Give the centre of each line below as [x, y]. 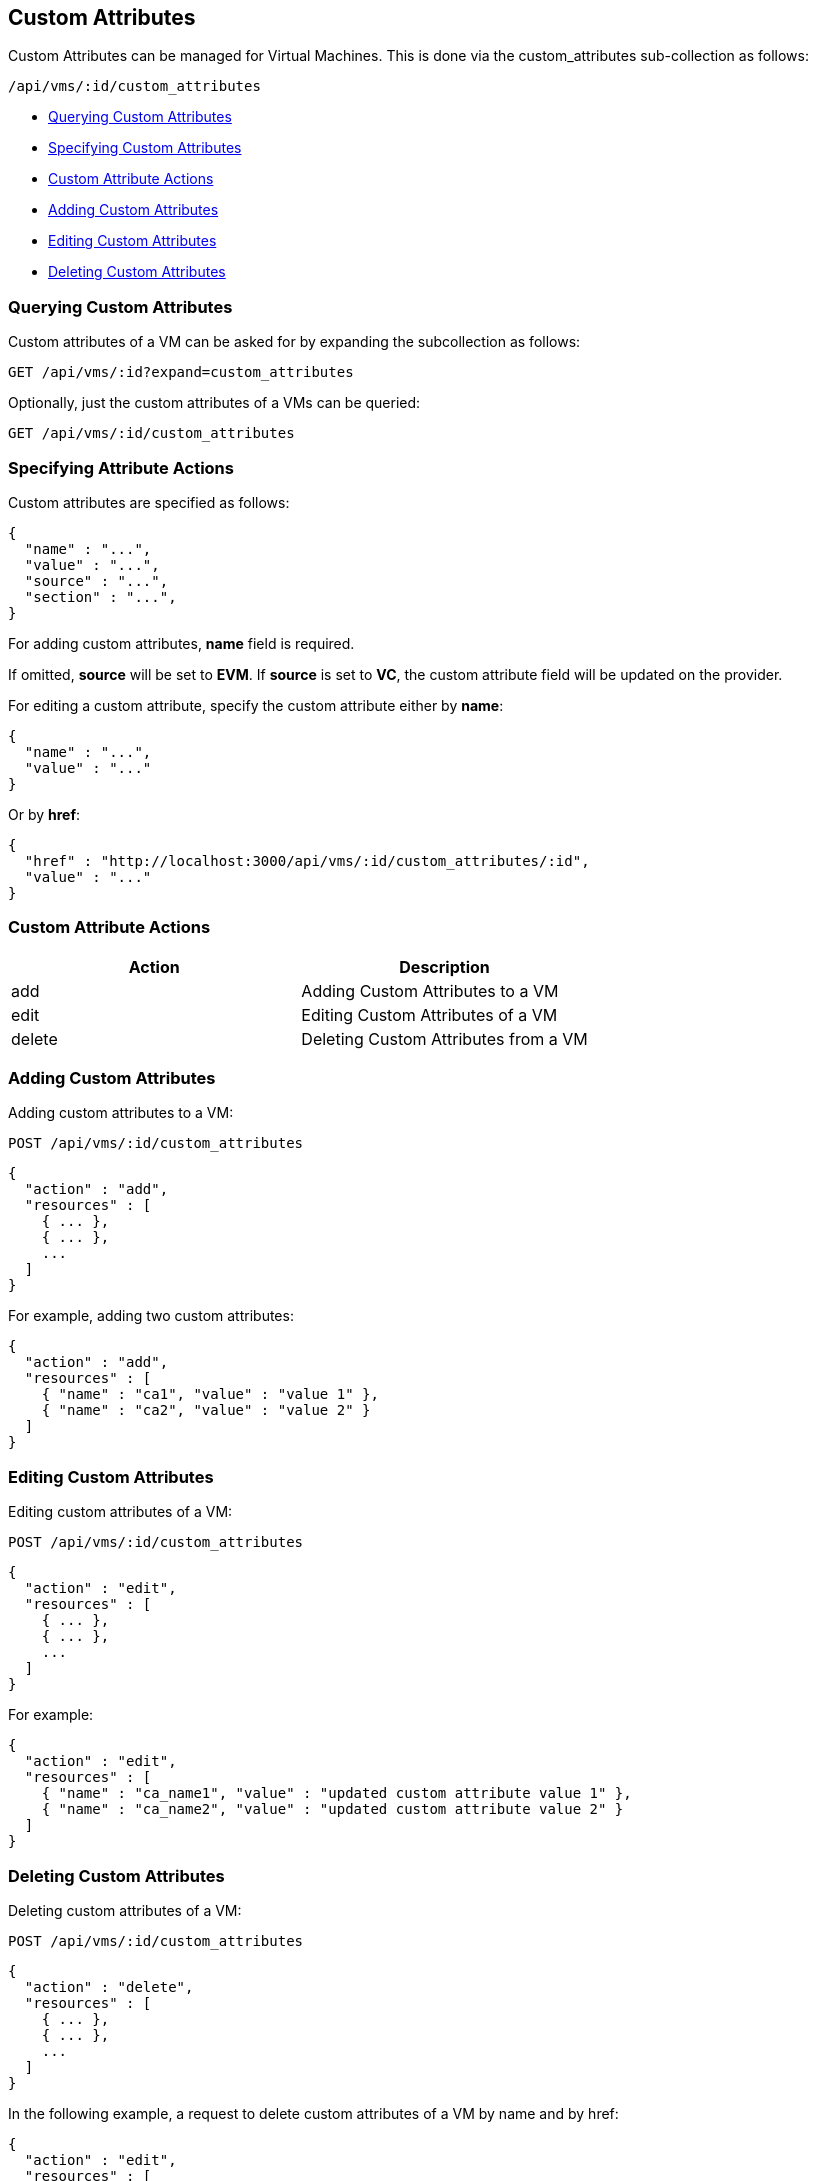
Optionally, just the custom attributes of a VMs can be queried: [214, 403]
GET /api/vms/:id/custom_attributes [151, 433]
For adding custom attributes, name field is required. [181, 643]
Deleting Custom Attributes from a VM [444, 1038]
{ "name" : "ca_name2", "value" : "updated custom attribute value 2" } [332, 1809]
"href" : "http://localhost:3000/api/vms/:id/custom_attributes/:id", [307, 860]
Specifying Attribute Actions [121, 467]
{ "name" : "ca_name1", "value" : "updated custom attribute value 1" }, [336, 1793]
